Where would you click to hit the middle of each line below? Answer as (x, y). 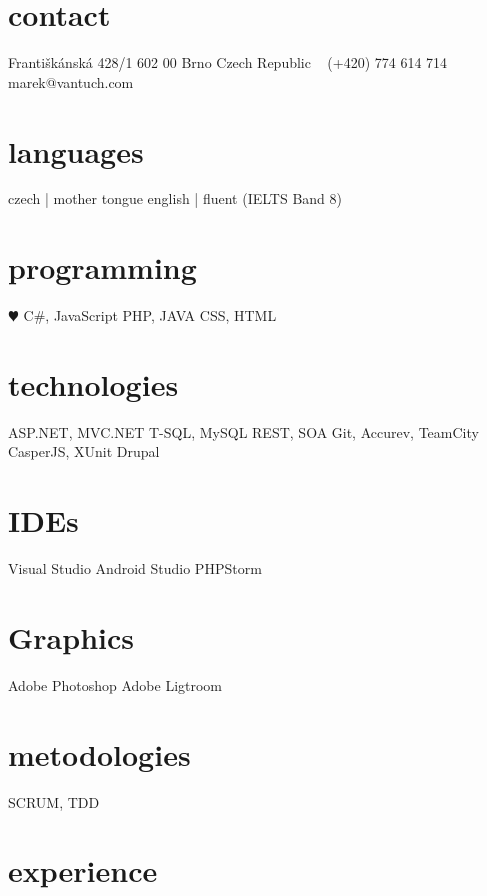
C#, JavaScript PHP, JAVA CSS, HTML (150, 315)
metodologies (99, 753)
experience (83, 870)
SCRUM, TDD (54, 801)
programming (102, 267)
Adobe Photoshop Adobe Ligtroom (115, 684)
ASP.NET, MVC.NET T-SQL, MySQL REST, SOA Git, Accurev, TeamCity (243, 431)
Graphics (71, 636)
